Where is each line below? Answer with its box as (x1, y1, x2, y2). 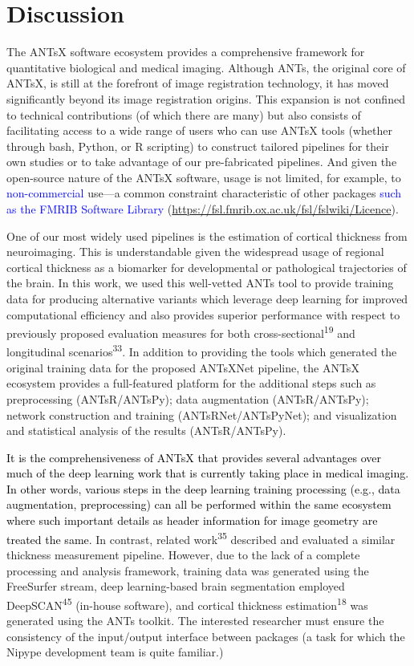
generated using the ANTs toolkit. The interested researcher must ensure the (6, 611, 384, 628)
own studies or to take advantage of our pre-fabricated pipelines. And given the (6, 153, 397, 170)
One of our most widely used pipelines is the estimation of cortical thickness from (6, 227, 408, 244)
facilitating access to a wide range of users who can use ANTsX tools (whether (6, 122, 392, 139)
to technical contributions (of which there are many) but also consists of (6, 106, 361, 123)
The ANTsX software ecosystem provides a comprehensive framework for (6, 43, 365, 60)
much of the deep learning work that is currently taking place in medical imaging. (6, 465, 409, 481)
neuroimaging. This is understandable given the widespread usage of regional (6, 243, 384, 260)
